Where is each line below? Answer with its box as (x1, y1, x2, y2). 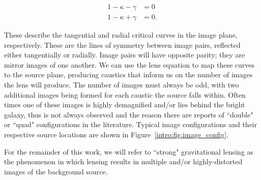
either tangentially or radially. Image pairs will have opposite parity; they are (4, 49, 245, 60)
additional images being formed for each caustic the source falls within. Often (4, 89, 246, 100)
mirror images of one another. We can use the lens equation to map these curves (4, 59, 255, 70)
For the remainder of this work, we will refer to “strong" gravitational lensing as (4, 146, 253, 157)
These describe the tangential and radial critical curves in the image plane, (4, 29, 238, 40)
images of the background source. (4, 166, 108, 176)
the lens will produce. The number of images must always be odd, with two (4, 79, 239, 90)
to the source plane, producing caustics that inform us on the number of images (4, 69, 253, 80)
